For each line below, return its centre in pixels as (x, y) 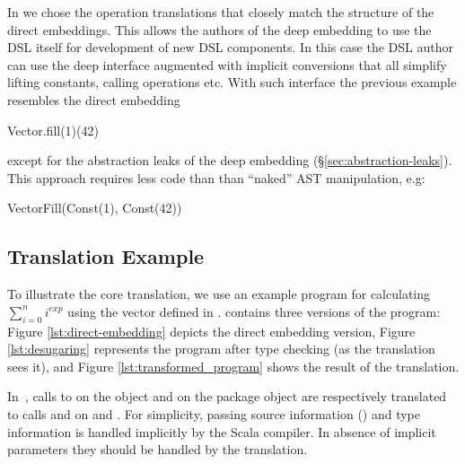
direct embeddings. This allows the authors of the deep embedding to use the (219, 29)
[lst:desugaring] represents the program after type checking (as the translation (221, 349)
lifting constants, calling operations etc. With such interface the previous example (232, 82)
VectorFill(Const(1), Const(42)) (95, 208)
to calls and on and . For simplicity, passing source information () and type (214, 413)
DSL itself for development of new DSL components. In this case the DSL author (230, 47)
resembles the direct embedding (94, 99)
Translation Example (106, 256)
